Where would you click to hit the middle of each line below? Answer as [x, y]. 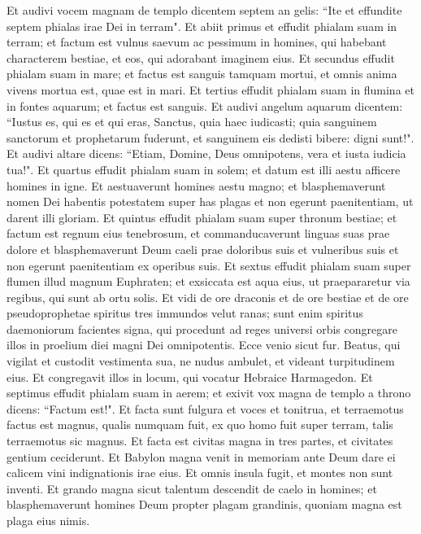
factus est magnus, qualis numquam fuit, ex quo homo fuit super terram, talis [200, 425]
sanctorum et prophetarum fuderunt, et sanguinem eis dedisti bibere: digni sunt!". [210, 137]
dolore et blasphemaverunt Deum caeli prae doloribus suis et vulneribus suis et [203, 249]
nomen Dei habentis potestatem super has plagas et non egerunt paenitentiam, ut [210, 201]
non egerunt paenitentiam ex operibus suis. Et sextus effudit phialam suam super [209, 265]
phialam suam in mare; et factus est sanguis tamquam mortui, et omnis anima [202, 74]
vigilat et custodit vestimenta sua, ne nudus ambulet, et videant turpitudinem [201, 361]
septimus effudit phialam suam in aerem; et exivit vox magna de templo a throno [209, 393]
